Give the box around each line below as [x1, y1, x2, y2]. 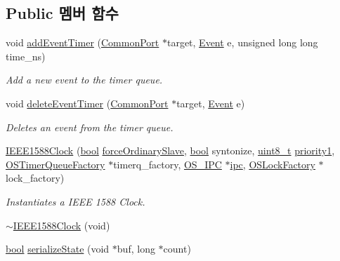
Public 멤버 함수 [6, 2, 119, 24]
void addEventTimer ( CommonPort [6, 35, 159, 50]
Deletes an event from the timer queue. [6, 119, 174, 134]
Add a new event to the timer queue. [6, 72, 163, 87]
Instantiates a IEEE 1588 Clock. [6, 194, 145, 208]
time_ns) [6, 48, 46, 63]
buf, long [117, 241, 155, 256]
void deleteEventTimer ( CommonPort [6, 95, 169, 110]
